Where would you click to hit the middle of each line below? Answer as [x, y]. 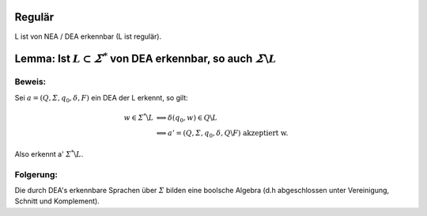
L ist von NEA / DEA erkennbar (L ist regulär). [88, 36]
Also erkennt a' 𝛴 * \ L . [49, 153]
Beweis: [30, 81]
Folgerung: [36, 174]
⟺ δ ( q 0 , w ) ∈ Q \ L [187, 119]
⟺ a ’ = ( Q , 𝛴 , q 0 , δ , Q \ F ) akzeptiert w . [222, 135]
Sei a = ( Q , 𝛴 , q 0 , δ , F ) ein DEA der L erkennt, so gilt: [102, 99]
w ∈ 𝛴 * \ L [139, 117]
